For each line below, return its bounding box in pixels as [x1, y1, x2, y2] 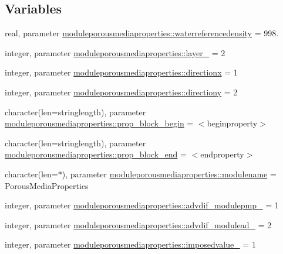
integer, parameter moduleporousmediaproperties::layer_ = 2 [5, 46, 225, 59]
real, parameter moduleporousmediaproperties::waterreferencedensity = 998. [5, 27, 279, 39]
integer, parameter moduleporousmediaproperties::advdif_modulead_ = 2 [5, 218, 272, 231]
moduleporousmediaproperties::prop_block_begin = [5, 117, 194, 129]
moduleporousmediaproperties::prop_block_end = [5, 148, 187, 160]
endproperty [200, 148, 244, 160]
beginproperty [207, 117, 258, 129]
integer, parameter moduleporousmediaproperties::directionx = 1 [5, 66, 238, 78]
